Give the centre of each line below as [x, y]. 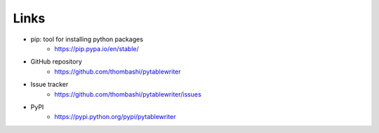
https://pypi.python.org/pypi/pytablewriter [115, 117]
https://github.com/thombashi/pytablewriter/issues [128, 94]
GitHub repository [56, 62]
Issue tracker [49, 85]
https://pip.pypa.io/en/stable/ [97, 48]
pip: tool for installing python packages [87, 39]
